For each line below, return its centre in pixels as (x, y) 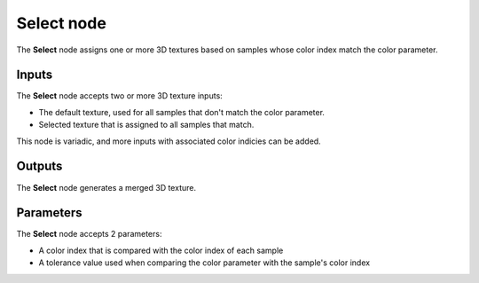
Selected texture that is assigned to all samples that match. (146, 125)
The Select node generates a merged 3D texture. (106, 187)
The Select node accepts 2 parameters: (89, 234)
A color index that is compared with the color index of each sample (161, 250)
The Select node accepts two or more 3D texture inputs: (120, 96)
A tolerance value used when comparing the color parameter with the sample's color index (204, 263)
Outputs (39, 166)
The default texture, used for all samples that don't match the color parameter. (182, 112)
